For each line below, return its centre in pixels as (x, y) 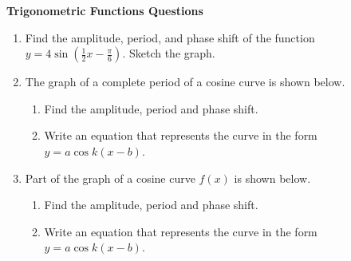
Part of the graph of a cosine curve (110, 178)
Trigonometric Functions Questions (105, 10)
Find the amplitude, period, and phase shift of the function (170, 37)
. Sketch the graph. (169, 53)
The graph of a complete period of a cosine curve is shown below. (185, 82)
